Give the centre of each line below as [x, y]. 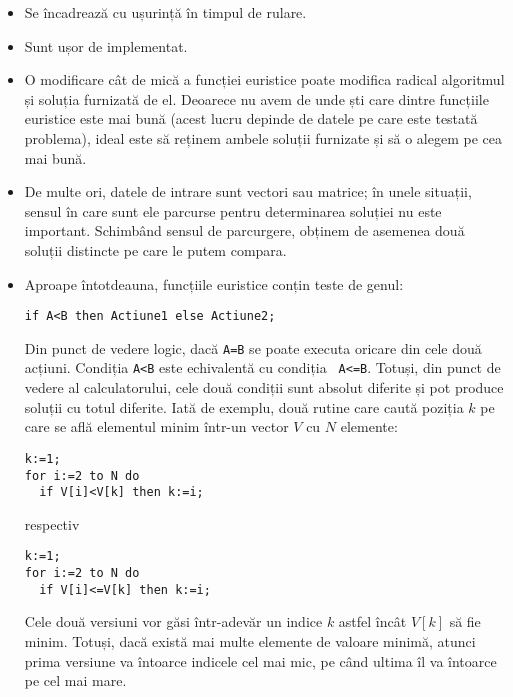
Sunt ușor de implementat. [106, 45]
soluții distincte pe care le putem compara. [155, 249]
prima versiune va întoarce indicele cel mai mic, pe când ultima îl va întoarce [260, 660]
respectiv [52, 523]
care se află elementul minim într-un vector [156, 426]
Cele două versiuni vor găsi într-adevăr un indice [173, 621]
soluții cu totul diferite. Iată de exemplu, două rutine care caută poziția [244, 406]
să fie [465, 621]
